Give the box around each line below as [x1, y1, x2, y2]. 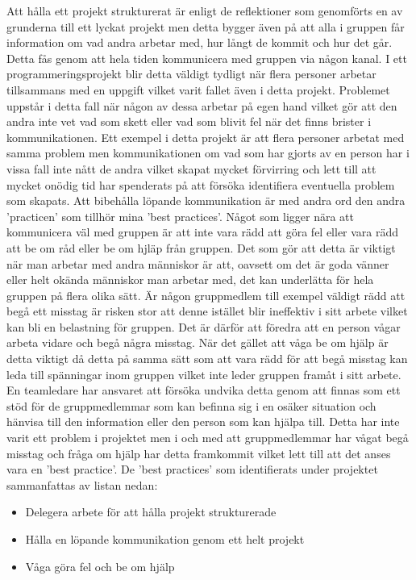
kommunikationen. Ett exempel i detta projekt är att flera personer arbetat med [6, 128, 405, 145]
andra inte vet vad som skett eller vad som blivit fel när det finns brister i [6, 113, 372, 130]
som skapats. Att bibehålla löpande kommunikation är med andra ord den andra [6, 192, 406, 209]
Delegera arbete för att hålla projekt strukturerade [25, 503, 277, 520]
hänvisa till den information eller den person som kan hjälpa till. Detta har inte [6, 413, 400, 430]
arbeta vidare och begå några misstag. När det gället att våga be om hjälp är [6, 334, 389, 351]
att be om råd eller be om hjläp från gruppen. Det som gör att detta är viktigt [6, 239, 396, 256]
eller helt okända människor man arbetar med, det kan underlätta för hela [6, 271, 374, 288]
